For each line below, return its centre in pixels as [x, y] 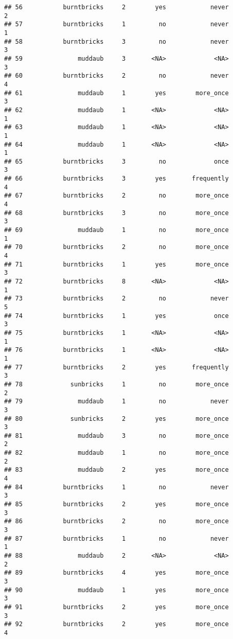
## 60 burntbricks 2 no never [116, 76]
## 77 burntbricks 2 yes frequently [116, 367]
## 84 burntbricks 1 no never [116, 487]
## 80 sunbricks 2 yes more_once [116, 419]
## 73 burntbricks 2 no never [116, 299]
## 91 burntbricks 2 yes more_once [116, 607]
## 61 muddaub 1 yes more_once [116, 93]
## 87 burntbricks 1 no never [116, 538]
